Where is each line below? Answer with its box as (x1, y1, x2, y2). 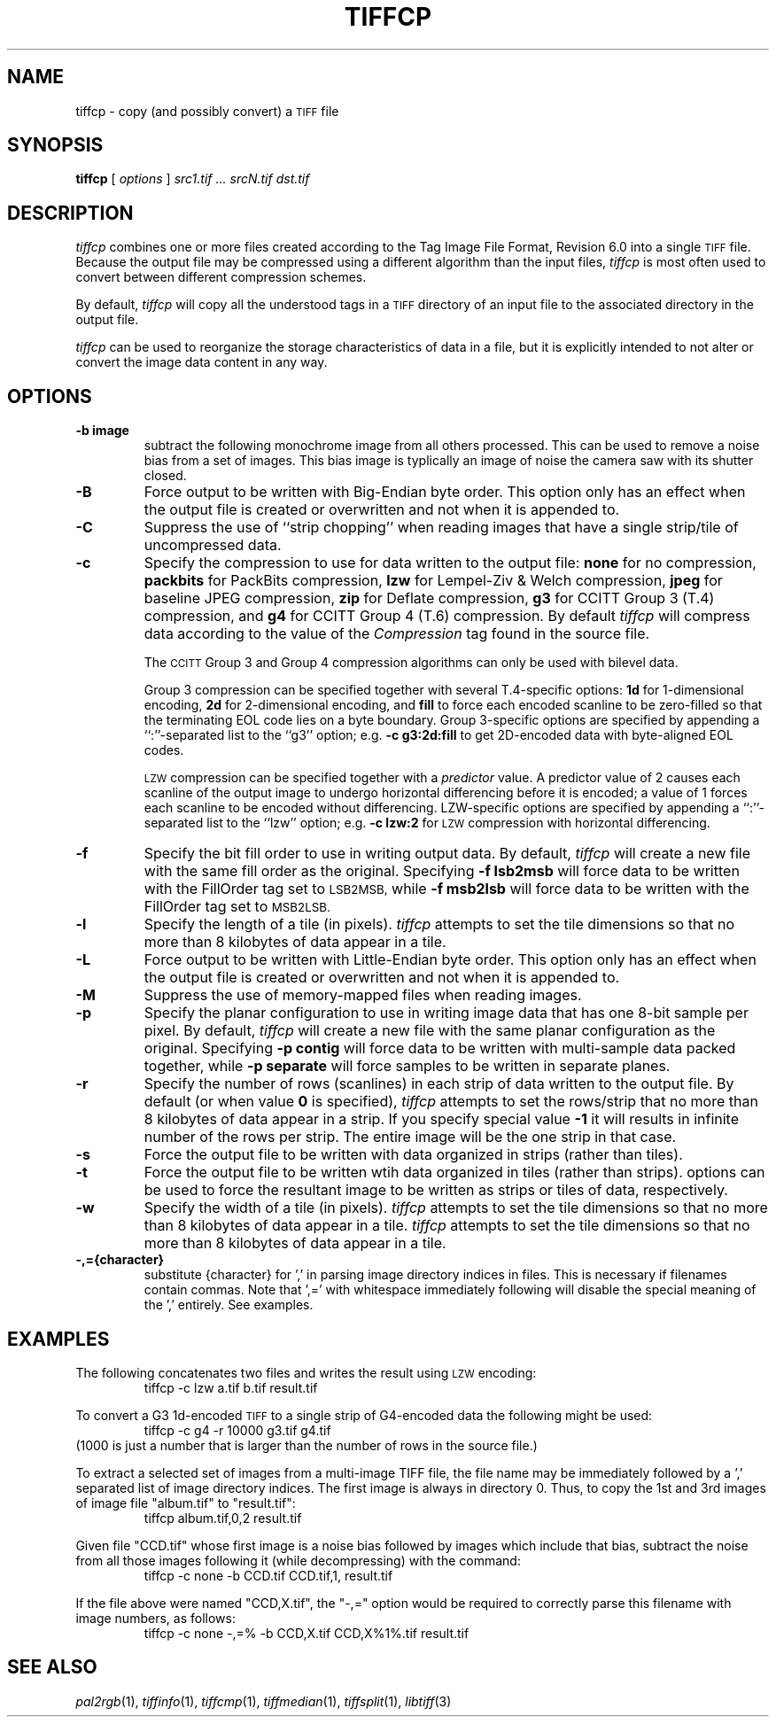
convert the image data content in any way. (75, 354, 328, 370)
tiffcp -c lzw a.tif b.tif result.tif (144, 1379, 318, 1395)
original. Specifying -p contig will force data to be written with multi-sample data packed (144, 1039, 736, 1058)
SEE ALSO (7, 1656, 97, 1679)
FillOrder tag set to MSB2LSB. (144, 897, 330, 916)
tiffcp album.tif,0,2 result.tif (144, 1510, 302, 1526)
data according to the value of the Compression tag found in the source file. (144, 625, 650, 643)
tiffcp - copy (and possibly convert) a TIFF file (75, 103, 339, 119)
